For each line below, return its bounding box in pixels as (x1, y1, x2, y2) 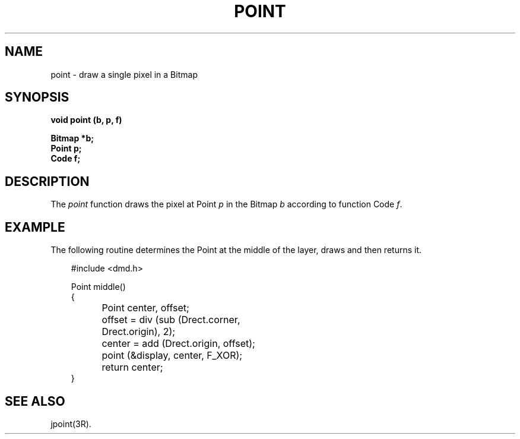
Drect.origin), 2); (102, 326, 176, 338)
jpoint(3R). (50, 418, 91, 429)
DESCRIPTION (5, 173, 90, 189)
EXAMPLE (5, 219, 65, 235)
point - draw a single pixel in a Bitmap (50, 69, 198, 80)
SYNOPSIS (5, 90, 69, 105)
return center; (102, 361, 163, 374)
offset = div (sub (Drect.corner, (102, 314, 240, 326)
